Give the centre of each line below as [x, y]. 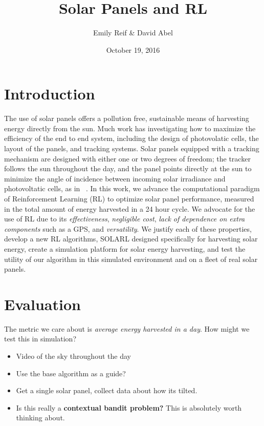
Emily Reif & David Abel [133, 33]
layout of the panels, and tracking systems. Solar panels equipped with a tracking [132, 148]
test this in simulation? [40, 339]
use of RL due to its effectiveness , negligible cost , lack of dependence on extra [125, 219]
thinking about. [40, 418]
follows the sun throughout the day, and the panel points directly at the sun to [128, 168]
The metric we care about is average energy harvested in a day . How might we [127, 328]
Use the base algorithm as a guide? [71, 373]
